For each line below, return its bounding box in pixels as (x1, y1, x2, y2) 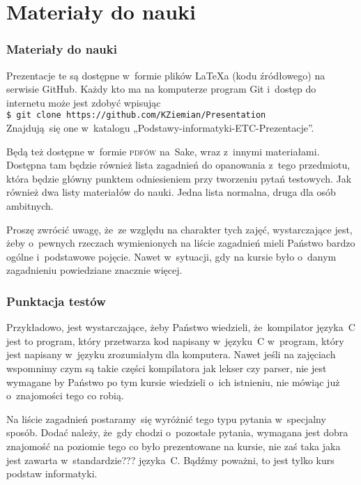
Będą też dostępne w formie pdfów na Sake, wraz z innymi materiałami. (6, 144, 320, 158)
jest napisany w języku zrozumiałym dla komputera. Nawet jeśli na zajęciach (6, 347, 336, 362)
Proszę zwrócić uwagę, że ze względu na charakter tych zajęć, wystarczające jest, (6, 222, 353, 236)
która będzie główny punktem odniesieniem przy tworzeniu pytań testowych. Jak (6, 171, 352, 185)
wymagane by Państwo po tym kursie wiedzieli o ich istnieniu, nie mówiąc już (6, 374, 340, 389)
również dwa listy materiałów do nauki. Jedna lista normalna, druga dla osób (6, 185, 336, 199)
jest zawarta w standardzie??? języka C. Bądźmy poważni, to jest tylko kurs (6, 452, 335, 467)
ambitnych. (6, 199, 54, 213)
